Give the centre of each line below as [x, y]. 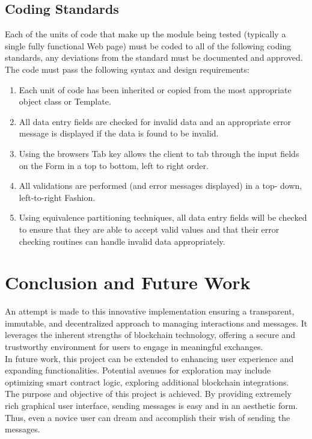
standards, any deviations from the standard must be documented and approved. [154, 57]
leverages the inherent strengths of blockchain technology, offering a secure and [150, 335]
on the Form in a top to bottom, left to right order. [114, 165]
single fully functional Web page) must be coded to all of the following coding [148, 45]
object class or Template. [65, 101]
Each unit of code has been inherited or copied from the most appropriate [155, 89]
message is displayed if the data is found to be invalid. [119, 133]
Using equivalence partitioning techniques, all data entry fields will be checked [163, 217]
